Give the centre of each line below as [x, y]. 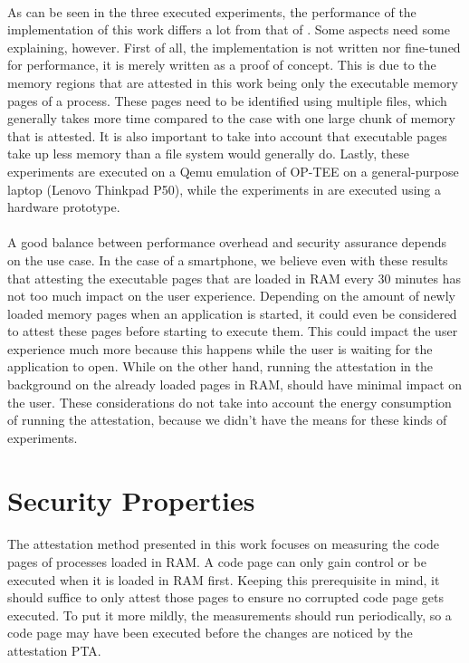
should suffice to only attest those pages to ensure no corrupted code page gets [226, 597]
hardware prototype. [64, 207]
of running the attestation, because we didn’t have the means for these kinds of [227, 420]
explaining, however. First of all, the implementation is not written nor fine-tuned [234, 47]
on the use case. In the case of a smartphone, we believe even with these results [228, 259]
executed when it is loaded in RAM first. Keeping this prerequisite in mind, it [224, 579]
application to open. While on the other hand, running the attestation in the [220, 366]
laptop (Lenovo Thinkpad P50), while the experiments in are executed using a [224, 189]
